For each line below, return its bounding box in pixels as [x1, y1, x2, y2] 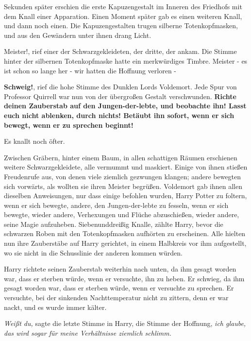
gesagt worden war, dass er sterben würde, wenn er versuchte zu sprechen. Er [4, 283, 234, 293]
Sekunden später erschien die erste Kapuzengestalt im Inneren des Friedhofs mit [4, 1, 242, 11]
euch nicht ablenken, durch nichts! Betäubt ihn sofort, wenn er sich [4, 110, 234, 120]
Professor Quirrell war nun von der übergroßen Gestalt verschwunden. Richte [4, 91, 236, 101]
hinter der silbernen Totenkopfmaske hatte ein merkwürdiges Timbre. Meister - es [4, 55, 248, 66]
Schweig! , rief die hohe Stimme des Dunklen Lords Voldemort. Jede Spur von [4, 82, 237, 92]
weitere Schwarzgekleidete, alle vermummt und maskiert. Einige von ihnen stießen [4, 162, 248, 172]
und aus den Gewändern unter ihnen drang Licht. [4, 30, 151, 40]
